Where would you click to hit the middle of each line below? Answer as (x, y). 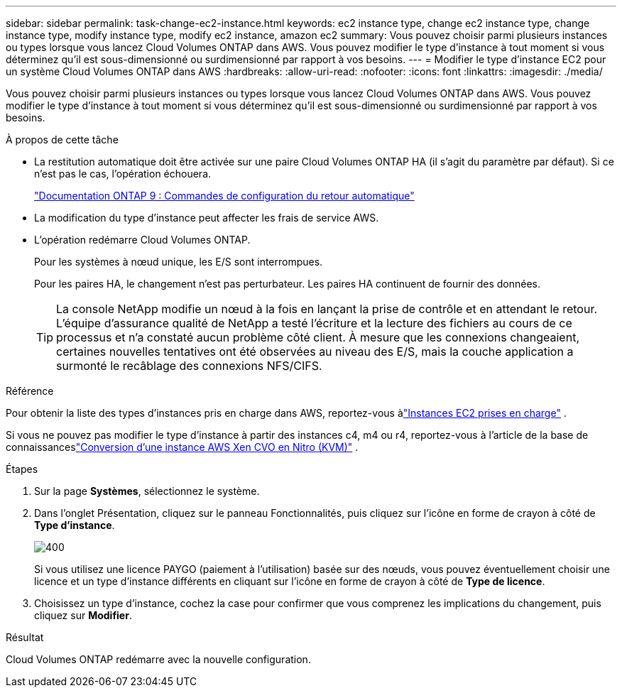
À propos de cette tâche (62, 140)
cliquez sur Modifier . (83, 615)
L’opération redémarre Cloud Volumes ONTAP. (142, 240)
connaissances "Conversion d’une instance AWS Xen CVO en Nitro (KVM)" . (182, 447)
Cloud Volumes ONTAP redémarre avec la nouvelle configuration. (158, 659)
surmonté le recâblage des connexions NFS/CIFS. (189, 366)
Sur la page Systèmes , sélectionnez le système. (147, 491)
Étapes (22, 469)
